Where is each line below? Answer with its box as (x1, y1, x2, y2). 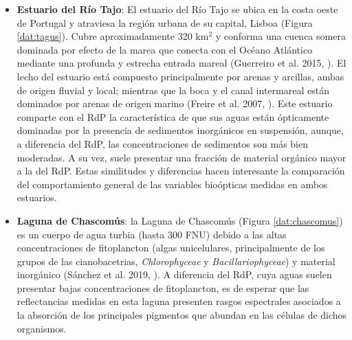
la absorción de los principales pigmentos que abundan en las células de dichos (16, 308, 347, 322)
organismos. (16, 321, 67, 335)
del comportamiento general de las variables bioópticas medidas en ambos (16, 177, 328, 191)
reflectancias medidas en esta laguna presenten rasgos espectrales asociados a (16, 294, 341, 308)
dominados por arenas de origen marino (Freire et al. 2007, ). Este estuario (16, 96, 333, 111)
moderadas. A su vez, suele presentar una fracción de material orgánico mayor (16, 150, 346, 164)
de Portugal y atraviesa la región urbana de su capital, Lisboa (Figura (16, 15, 313, 30)
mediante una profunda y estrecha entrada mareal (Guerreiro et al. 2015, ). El (16, 56, 346, 70)
